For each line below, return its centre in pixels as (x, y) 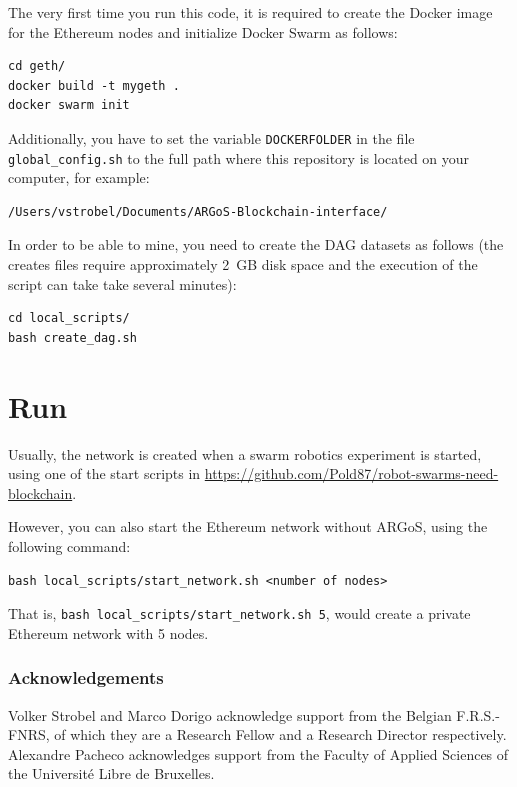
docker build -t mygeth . (94, 85)
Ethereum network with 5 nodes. (108, 632)
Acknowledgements (86, 677)
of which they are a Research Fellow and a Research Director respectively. (280, 734)
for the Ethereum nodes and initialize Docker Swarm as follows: (203, 31)
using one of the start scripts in (104, 473)
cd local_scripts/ (69, 318)
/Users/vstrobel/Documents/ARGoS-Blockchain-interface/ (198, 211)
